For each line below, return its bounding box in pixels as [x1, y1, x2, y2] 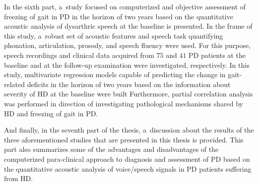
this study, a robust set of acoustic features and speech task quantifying [4, 30, 223, 41]
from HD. [4, 173, 33, 184]
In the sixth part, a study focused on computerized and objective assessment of [4, 1, 246, 11]
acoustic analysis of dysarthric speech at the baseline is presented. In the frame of [4, 21, 253, 31]
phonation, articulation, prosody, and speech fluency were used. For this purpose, [4, 40, 251, 50]
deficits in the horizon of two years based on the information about [27, 79, 231, 89]
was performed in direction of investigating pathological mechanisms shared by [4, 98, 243, 108]
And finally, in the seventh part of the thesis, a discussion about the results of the [4, 125, 254, 135]
